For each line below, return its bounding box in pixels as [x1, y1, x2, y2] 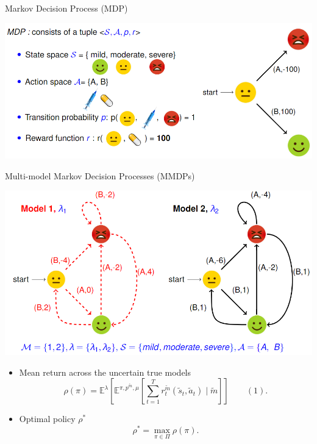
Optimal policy [19, 412, 76, 425]
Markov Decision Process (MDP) [5, 2, 128, 14]
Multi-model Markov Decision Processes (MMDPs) [5, 169, 195, 182]
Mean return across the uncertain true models [19, 365, 191, 378]
